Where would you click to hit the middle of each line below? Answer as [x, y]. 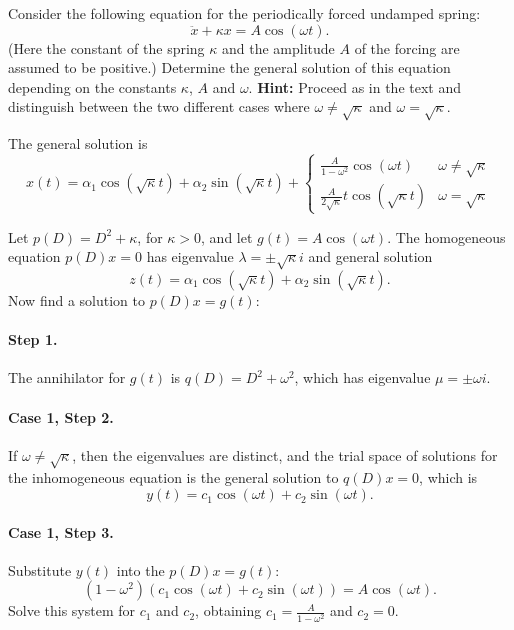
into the [140, 569]
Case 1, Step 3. [61, 531]
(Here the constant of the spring [106, 47]
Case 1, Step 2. [61, 416]
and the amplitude [278, 47]
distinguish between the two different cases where [159, 106]
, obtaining [228, 610]
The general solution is [78, 143]
